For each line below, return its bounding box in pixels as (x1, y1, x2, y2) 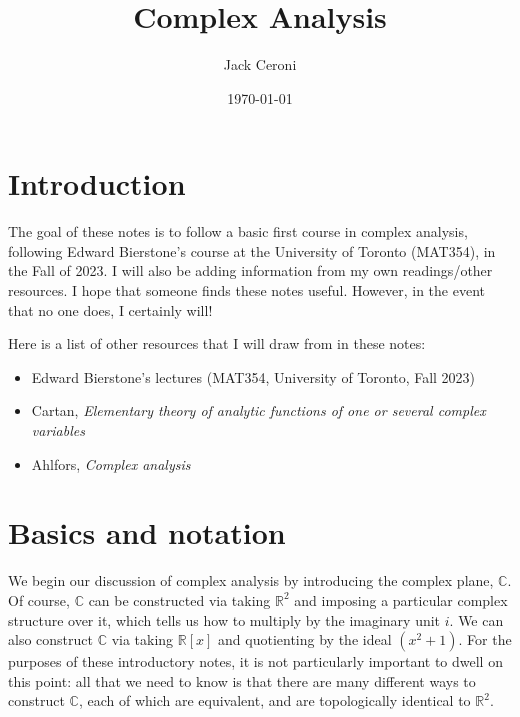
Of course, (8, 589, 70, 610)
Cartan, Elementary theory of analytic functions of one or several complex (31, 400, 486, 421)
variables (31, 420, 85, 440)
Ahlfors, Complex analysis (31, 453, 191, 474)
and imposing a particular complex (294, 589, 508, 610)
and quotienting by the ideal (218, 629, 392, 650)
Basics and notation (8, 512, 286, 553)
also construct (8, 629, 93, 650)
